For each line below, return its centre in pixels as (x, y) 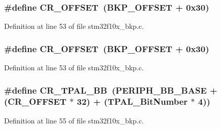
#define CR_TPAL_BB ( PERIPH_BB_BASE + (111, 90)
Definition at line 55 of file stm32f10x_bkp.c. (74, 120)
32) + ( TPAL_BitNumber (132, 101)
